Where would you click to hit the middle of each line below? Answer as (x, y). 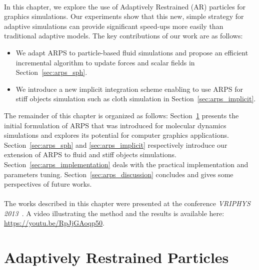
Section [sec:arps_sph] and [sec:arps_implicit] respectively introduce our (116, 144)
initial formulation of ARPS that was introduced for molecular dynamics (115, 125)
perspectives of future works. (48, 184)
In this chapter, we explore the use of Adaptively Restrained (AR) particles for (125, 6)
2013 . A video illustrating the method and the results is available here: (114, 213)
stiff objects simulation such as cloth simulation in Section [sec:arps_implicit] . (136, 99)
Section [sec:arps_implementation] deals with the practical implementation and (126, 164)
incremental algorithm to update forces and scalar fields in (105, 62)
